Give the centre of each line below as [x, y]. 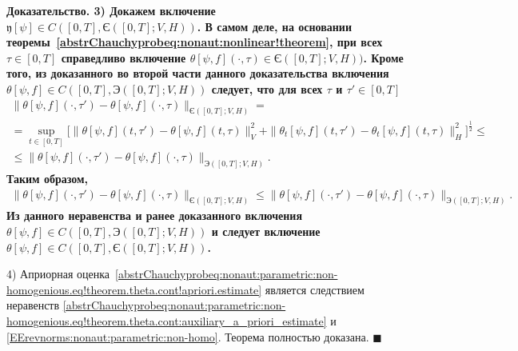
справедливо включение [124, 57]
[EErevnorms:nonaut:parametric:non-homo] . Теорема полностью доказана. [188, 336]
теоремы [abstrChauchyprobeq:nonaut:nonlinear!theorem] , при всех [195, 42]
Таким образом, [48, 178]
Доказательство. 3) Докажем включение [111, 10]
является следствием [315, 289]
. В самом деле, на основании [274, 26]
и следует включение [266, 231]
